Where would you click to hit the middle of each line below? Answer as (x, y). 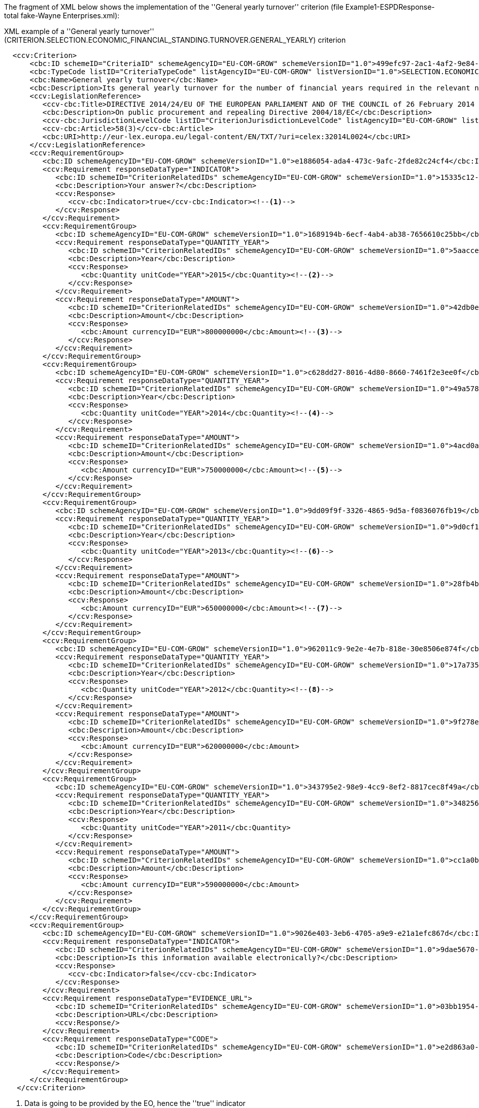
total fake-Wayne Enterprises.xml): (62, 15)
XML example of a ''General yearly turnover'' (79, 31)
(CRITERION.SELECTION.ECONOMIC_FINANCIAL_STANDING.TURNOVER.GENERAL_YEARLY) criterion (175, 40)
